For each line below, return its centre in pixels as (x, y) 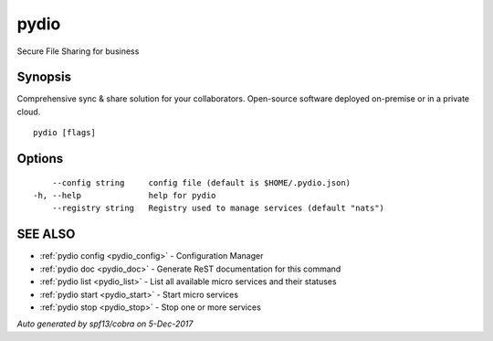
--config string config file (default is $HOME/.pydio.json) (201, 182)
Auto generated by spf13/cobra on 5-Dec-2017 (105, 324)
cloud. (29, 112)
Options (40, 159)
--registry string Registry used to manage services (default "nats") (218, 208)
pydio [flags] (64, 133)
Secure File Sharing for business (78, 51)
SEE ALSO (46, 234)
